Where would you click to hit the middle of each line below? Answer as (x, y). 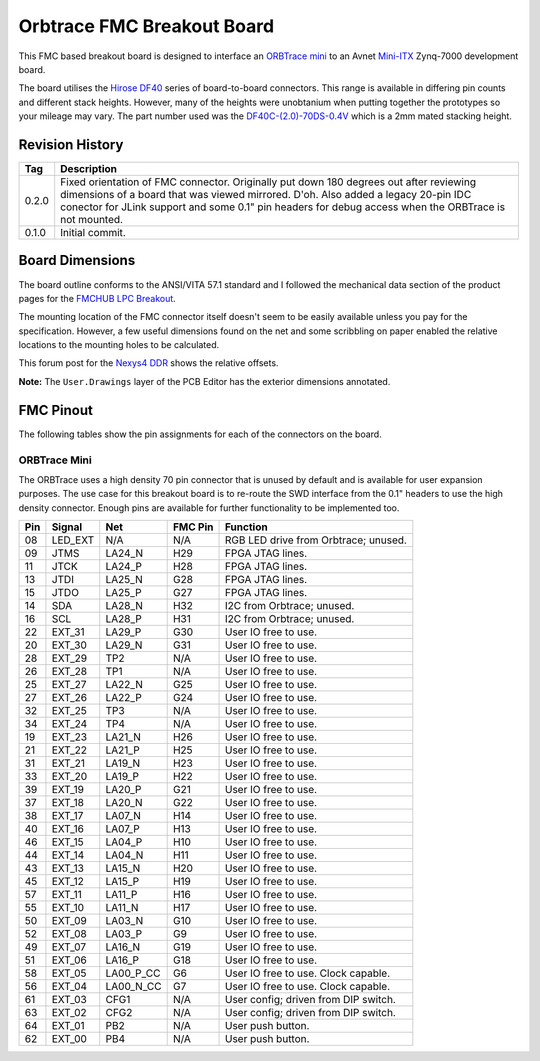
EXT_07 (69, 947)
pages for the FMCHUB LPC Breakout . (97, 298)
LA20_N (124, 803)
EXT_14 (68, 855)
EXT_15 (67, 842)
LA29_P (123, 632)
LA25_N (124, 580)
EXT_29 (69, 658)
